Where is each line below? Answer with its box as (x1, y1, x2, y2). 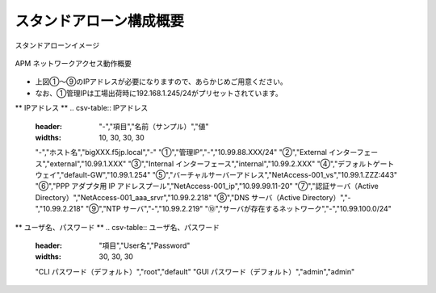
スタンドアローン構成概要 (15, 12, 185, 30)
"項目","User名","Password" (99, 241, 191, 250)
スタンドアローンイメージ (15, 40, 100, 50)
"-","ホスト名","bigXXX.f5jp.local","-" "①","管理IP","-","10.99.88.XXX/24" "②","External (35, 148, 327, 157)
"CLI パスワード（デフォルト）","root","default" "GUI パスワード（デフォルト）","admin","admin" (35, 266, 355, 276)
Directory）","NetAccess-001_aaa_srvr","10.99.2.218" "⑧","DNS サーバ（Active (35, 192, 301, 202)
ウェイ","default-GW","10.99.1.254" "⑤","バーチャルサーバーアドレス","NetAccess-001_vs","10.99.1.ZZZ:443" (35, 170, 398, 180)
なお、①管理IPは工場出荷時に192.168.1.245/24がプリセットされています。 (35, 88, 283, 98)
